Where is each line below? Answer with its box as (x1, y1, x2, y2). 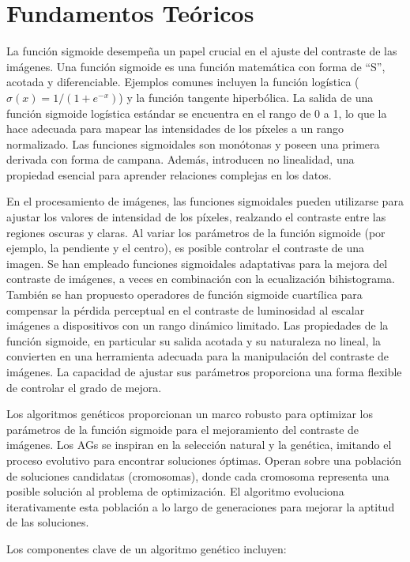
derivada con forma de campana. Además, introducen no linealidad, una (6, 151, 355, 168)
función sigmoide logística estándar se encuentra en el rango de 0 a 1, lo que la (6, 104, 387, 121)
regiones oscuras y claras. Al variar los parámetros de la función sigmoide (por (6, 224, 386, 240)
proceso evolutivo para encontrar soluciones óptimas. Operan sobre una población (6, 451, 401, 468)
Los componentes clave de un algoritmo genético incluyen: (6, 540, 287, 556)
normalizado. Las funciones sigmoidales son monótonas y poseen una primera (6, 135, 380, 152)
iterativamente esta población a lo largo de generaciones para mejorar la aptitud (6, 498, 395, 515)
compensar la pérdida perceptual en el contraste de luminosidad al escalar (6, 301, 365, 318)
